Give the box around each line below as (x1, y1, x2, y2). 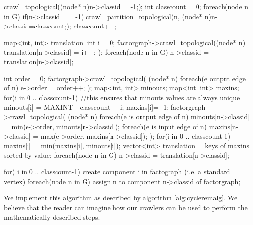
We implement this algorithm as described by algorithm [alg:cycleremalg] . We (4, 193, 238, 203)
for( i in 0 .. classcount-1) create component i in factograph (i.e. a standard (4, 166, 230, 176)
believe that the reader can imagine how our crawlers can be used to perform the (4, 202, 248, 212)
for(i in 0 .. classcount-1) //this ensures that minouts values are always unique (4, 92, 240, 102)
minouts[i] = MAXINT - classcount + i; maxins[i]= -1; (4, 102, 169, 112)
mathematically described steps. (4, 212, 100, 222)
